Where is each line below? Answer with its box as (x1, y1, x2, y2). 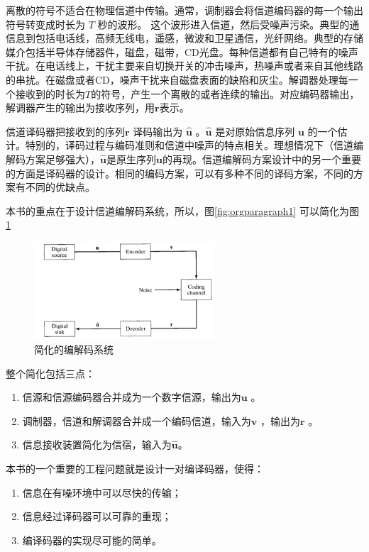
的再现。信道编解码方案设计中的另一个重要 (162, 151, 361, 166)
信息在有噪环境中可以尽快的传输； (22, 485, 182, 499)
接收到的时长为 (15, 86, 85, 101)
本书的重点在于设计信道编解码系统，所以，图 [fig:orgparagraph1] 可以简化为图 (6, 203, 359, 218)
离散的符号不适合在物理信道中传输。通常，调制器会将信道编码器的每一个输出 (6, 3, 363, 17)
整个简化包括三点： (6, 365, 95, 380)
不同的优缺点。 (25, 180, 95, 194)
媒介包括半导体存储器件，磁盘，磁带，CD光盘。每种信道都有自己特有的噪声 (6, 44, 358, 59)
